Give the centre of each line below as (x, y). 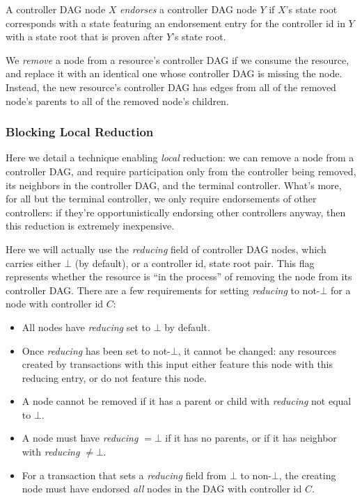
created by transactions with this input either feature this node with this (178, 364)
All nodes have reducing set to (86, 327)
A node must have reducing (80, 438)
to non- (256, 475)
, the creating (307, 475)
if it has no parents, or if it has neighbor (251, 438)
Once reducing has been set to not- (96, 350)
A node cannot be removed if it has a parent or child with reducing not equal (187, 401)
